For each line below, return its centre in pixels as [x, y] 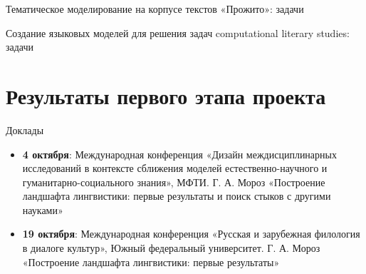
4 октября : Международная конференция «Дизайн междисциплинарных [179, 154]
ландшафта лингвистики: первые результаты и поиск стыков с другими [177, 196]
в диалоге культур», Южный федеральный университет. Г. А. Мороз [171, 248]
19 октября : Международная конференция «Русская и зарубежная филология [191, 234]
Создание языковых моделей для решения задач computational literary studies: [178, 32]
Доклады [25, 130]
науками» [43, 209]
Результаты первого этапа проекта [166, 95]
